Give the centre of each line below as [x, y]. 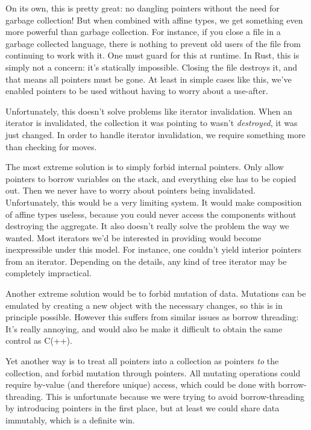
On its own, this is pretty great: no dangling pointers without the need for [143, 8]
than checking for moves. [51, 146]
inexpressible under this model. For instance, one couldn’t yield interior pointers [153, 249]
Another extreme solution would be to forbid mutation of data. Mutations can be [156, 293]
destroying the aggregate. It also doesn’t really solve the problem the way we [147, 226]
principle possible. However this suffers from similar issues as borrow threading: [152, 317]
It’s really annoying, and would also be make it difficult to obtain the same [144, 328]
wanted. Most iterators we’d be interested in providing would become [134, 237]
